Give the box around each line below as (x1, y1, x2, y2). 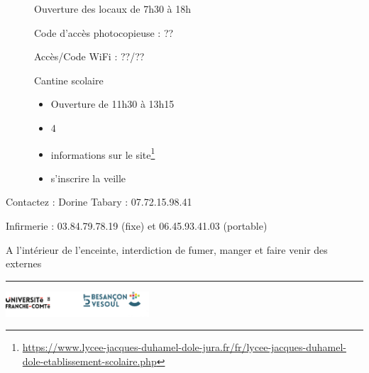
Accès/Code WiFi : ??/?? (34, 49, 145, 64)
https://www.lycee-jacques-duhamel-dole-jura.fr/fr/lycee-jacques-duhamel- (22, 340, 346, 355)
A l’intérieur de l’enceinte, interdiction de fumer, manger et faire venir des (6, 242, 328, 257)
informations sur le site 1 (50, 145, 155, 162)
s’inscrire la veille (50, 170, 126, 185)
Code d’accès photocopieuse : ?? (34, 25, 174, 40)
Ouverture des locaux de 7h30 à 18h (34, 1, 192, 16)
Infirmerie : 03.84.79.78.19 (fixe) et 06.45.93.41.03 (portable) (6, 218, 268, 233)
